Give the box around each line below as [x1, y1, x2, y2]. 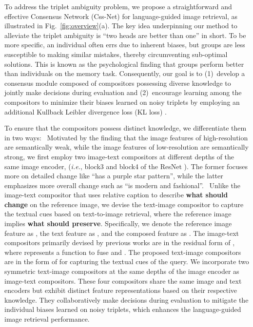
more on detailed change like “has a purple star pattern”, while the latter [4, 171, 223, 181]
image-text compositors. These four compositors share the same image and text [4, 275, 242, 286]
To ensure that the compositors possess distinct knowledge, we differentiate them [4, 123, 247, 133]
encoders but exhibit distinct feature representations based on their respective [4, 285, 237, 295]
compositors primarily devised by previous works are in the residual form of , [4, 237, 235, 248]
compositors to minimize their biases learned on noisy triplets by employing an [4, 96, 240, 107]
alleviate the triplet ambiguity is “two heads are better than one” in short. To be [4, 30, 246, 40]
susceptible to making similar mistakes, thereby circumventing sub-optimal [4, 49, 228, 59]
